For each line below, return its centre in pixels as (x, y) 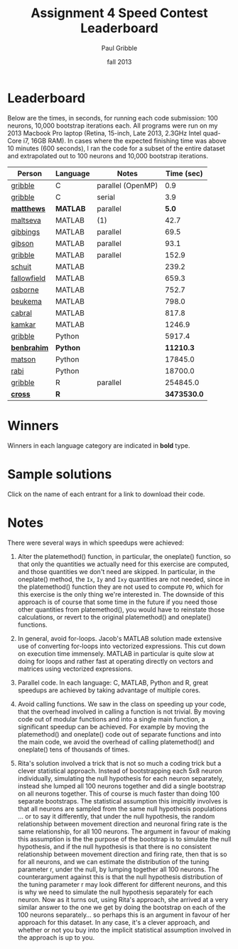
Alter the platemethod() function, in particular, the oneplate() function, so (124, 556)
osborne (25, 289)
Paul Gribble (119, 48)
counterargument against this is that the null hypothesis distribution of (120, 877)
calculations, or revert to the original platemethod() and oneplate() (114, 617)
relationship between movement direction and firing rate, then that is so (122, 854)
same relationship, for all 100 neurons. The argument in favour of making (124, 831)
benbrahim (30, 347)
